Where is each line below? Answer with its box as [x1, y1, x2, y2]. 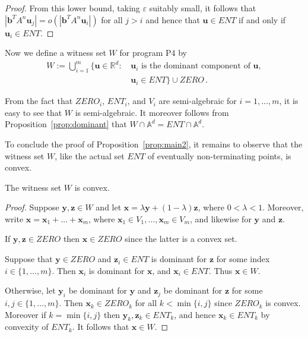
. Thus [208, 264, 233, 276]
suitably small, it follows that [149, 2, 256, 14]
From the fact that [5, 95, 73, 107]
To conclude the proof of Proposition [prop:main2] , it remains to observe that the [5, 137, 303, 150]
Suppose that [5, 253, 53, 265]
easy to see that [5, 106, 62, 118]
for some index [216, 253, 270, 265]
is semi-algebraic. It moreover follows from [75, 106, 229, 118]
